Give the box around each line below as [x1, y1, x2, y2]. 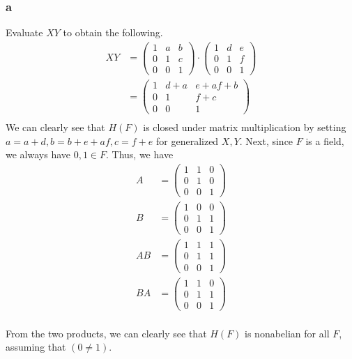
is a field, [305, 133, 344, 148]
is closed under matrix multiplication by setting [143, 120, 346, 135]
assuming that [6, 339, 66, 354]
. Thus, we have [106, 147, 174, 162]
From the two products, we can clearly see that [6, 326, 207, 340]
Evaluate [6, 25, 43, 40]
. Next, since [239, 133, 293, 148]
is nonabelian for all [245, 326, 330, 340]
